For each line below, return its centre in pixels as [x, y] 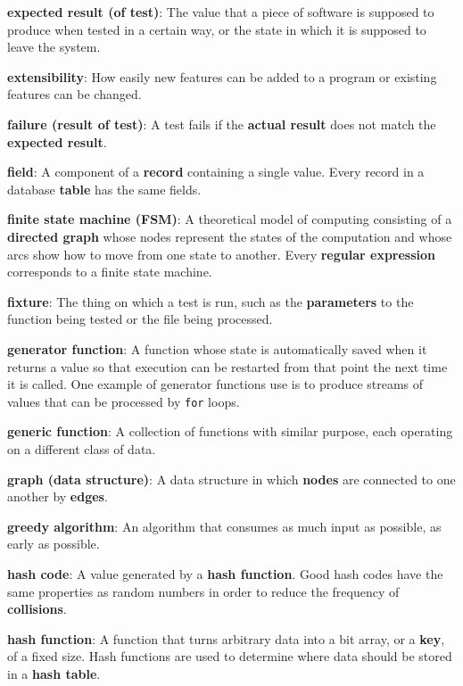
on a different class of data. [82, 448]
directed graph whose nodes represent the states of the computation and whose [230, 236]
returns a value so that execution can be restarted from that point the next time [227, 366]
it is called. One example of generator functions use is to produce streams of [215, 384]
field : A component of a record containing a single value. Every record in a [216, 172]
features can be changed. [74, 94]
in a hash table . [54, 673]
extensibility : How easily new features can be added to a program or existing [222, 76]
